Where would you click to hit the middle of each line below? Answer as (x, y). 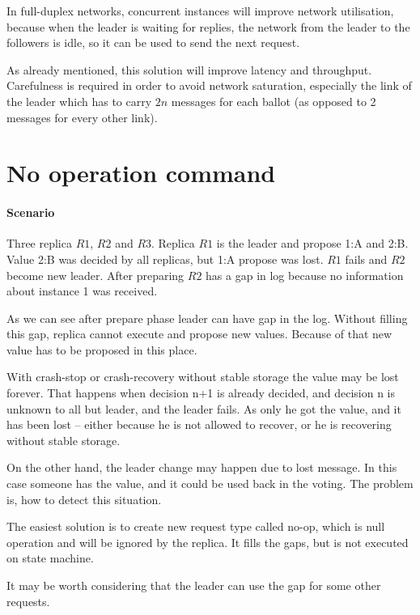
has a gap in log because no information (305, 275)
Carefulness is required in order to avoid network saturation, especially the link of (209, 85)
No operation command (141, 173)
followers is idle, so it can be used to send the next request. (153, 42)
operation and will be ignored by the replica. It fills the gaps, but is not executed (208, 542)
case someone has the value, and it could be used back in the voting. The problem (210, 484)
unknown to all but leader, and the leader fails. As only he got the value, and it (204, 408)
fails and (366, 259)
